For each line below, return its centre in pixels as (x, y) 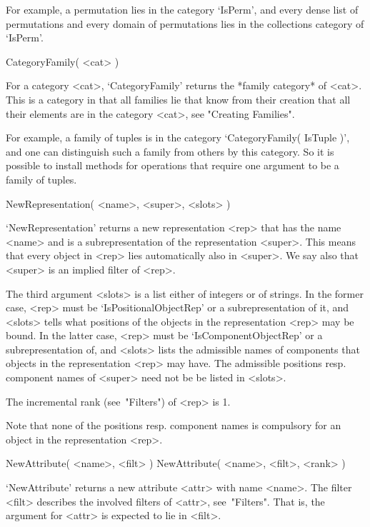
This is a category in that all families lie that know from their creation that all (178, 99)
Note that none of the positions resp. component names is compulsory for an (174, 425)
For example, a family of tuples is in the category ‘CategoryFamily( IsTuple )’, (178, 137)
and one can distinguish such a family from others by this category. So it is (170, 151)
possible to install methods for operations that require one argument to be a (172, 165)
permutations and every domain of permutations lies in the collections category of (185, 23)
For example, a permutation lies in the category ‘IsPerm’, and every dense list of (182, 9)
